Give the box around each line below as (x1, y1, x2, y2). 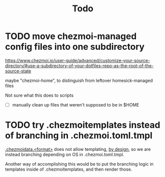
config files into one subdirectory (5, 41, 145, 52)
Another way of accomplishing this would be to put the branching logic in (5, 161, 154, 167)
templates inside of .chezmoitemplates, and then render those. (5, 166, 132, 172)
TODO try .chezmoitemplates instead (5, 119, 161, 131)
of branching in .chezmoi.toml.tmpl (5, 130, 153, 141)
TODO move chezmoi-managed (5, 31, 137, 42)
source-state (5, 68, 32, 74)
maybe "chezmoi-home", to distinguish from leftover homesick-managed (5, 77, 153, 83)
